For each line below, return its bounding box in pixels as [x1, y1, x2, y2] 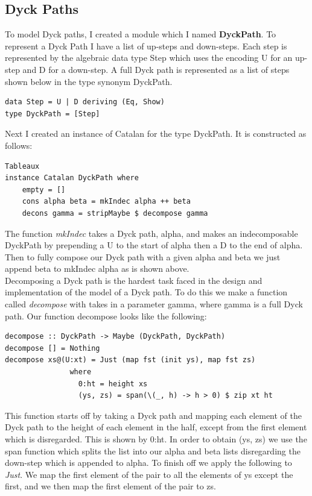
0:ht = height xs [78, 379, 148, 388]
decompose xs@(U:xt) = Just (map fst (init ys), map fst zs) [5, 356, 256, 365]
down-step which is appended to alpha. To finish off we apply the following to [5, 456, 292, 469]
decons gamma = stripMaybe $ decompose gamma [22, 209, 208, 218]
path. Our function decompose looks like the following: [5, 309, 207, 322]
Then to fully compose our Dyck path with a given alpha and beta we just [5, 250, 281, 263]
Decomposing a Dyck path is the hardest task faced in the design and [5, 274, 263, 286]
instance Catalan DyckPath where [5, 174, 139, 183]
